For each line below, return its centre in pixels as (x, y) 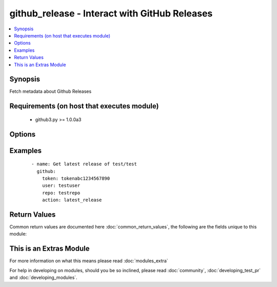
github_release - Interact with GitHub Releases (111, 13)
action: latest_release (72, 200)
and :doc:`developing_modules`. (43, 278)
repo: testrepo (61, 193)
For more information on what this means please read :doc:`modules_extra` (89, 261)
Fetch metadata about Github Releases (51, 91)
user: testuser (61, 186)
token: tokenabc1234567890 (76, 179)
